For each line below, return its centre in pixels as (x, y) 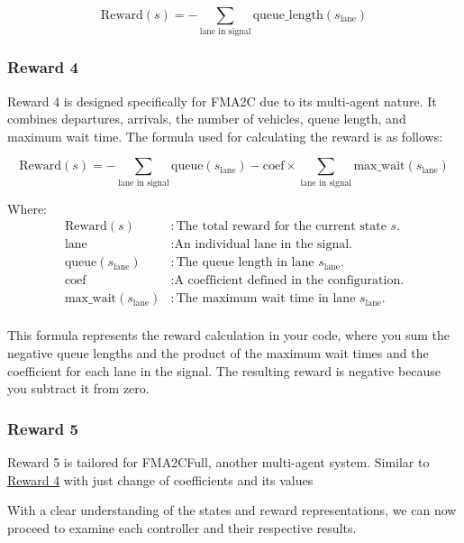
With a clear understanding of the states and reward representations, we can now (232, 510)
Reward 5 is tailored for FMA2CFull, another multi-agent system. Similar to (218, 462)
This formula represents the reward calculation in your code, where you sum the (228, 335)
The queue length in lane (245, 263)
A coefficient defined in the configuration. (289, 281)
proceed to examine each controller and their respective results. (182, 527)
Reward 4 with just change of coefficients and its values (160, 479)
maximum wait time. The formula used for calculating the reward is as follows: (225, 136)
